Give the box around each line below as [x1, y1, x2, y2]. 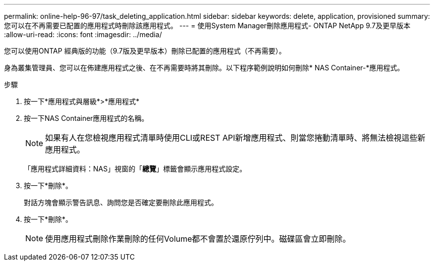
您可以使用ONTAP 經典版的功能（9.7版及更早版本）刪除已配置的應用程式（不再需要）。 [4, 47, 286, 55]
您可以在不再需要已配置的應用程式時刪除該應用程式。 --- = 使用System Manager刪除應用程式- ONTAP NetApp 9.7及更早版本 [4, 21, 411, 30]
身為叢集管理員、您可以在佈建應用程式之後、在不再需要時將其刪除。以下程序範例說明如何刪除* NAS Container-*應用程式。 [4, 63, 404, 72]
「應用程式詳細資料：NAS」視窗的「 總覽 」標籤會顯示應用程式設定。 [24, 164, 247, 173]
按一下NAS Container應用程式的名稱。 [24, 114, 149, 122]
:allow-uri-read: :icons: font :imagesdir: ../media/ [4, 30, 162, 39]
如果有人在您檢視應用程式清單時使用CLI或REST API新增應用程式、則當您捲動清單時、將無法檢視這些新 [45, 133, 426, 143]
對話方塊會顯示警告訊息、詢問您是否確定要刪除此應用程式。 [24, 198, 218, 207]
